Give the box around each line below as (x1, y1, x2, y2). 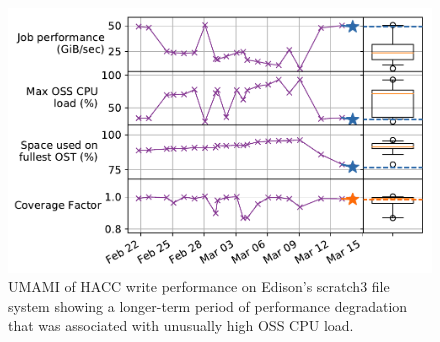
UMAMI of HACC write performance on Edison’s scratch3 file (8, 276, 390, 297)
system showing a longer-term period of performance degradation (8, 295, 408, 316)
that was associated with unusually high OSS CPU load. (8, 315, 354, 336)
